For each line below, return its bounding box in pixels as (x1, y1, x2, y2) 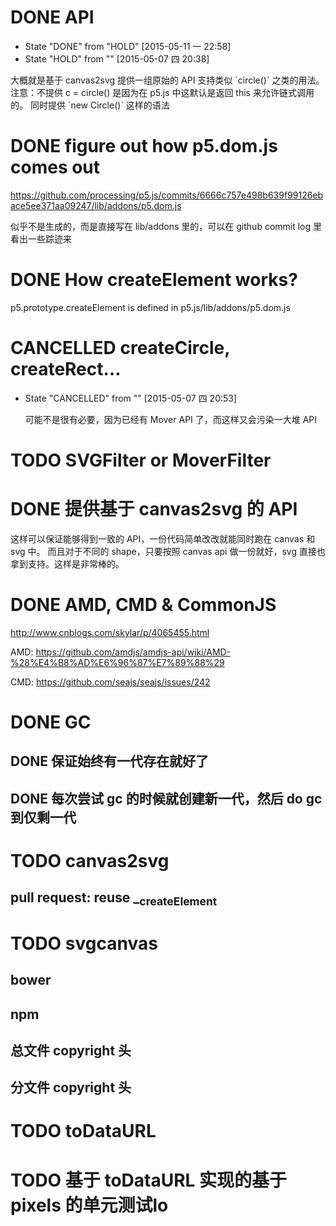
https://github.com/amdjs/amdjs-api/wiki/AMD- (35, 646, 232, 658)
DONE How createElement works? (10, 269, 298, 291)
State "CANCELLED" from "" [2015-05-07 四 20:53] (24, 392, 238, 404)
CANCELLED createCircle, (10, 337, 230, 359)
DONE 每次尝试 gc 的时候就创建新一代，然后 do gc (10, 790, 323, 807)
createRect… (10, 358, 122, 380)
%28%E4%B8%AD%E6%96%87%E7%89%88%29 (10, 656, 225, 668)
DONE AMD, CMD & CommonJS (10, 594, 277, 616)
